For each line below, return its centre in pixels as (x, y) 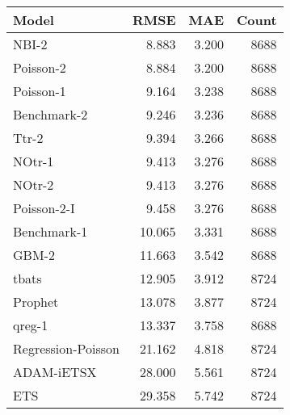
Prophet (36, 302)
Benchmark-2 (50, 114)
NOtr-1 (34, 161)
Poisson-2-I (44, 208)
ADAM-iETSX (55, 372)
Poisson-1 (40, 91)
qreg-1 (31, 325)
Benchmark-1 (50, 231)
